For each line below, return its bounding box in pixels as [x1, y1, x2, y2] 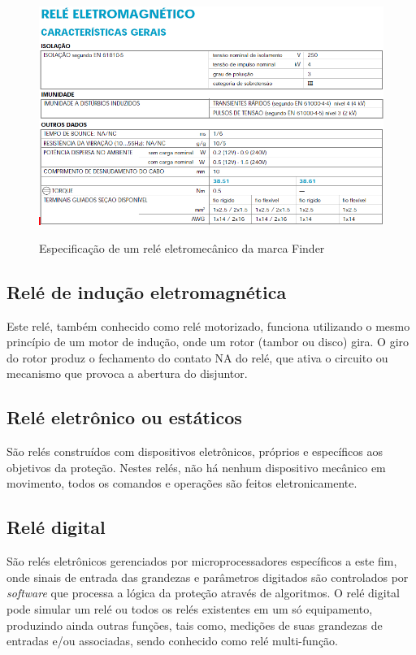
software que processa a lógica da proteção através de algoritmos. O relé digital [6, 584, 400, 601]
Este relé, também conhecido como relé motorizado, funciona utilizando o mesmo [6, 317, 410, 334]
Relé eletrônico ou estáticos [6, 405, 242, 430]
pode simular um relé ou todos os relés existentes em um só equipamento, [6, 600, 373, 617]
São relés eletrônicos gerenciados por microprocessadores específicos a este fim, [6, 553, 397, 570]
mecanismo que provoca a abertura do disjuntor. [6, 365, 248, 382]
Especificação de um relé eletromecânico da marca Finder [39, 239, 325, 256]
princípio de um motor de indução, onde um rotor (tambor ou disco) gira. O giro [6, 333, 409, 350]
